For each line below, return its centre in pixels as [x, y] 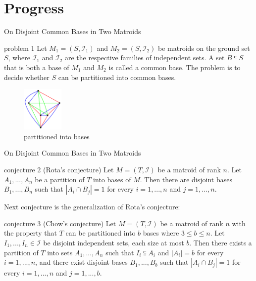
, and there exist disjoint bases [81, 262]
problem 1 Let [26, 48]
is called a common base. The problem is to [175, 67]
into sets [60, 252]
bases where [161, 233]
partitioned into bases [57, 136]
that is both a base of [37, 67]
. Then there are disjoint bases [186, 179]
